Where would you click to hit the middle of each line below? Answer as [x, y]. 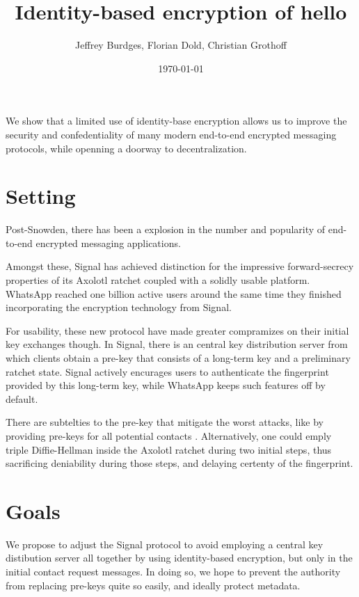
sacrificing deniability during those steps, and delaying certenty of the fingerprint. [179, 463]
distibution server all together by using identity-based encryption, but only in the [179, 558]
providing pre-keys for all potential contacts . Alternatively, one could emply [169, 435]
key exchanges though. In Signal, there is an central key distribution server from [177, 344]
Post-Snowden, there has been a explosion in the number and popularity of [166, 229]
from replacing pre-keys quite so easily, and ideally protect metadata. [153, 585]
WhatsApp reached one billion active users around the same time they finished [174, 293]
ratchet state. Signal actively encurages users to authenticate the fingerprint [167, 371]
